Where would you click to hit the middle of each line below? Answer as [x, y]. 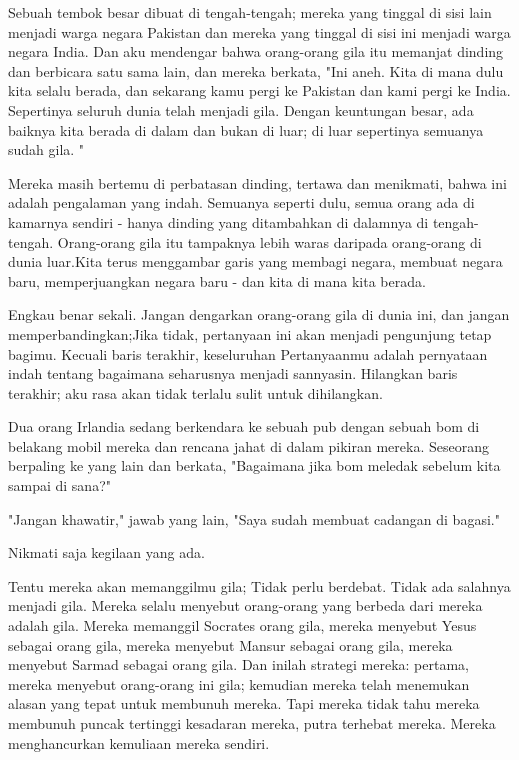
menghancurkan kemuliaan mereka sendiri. [139, 742]
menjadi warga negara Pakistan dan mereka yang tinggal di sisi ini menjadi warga [259, 31]
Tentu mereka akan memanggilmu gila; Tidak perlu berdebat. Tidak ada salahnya [259, 585]
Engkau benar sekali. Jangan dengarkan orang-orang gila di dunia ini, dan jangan [259, 314]
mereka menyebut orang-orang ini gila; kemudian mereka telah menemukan [239, 683]
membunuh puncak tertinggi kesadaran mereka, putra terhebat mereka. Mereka [252, 723]
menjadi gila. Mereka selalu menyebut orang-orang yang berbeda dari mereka [245, 605]
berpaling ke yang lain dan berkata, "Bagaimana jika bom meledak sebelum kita [254, 465]
